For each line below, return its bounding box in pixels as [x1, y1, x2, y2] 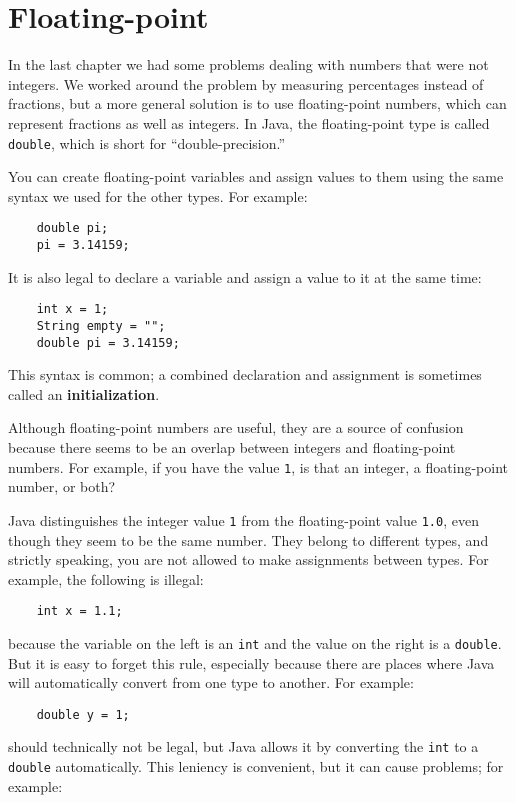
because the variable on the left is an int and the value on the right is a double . [8, 632, 502, 653]
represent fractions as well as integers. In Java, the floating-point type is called [8, 112, 490, 133]
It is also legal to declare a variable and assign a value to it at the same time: [8, 266, 482, 287]
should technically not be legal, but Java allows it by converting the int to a [8, 736, 479, 757]
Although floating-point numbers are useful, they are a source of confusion [8, 417, 464, 438]
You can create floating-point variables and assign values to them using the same [8, 166, 504, 187]
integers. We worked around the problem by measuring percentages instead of [8, 73, 484, 94]
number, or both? [8, 476, 116, 497]
